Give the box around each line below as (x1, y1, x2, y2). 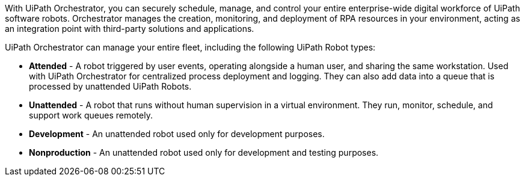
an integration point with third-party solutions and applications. (5, 23, 254, 34)
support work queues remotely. (29, 110, 153, 120)
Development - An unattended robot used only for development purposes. (29, 129, 325, 139)
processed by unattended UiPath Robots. (29, 81, 192, 91)
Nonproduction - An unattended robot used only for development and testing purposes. (29, 147, 379, 158)
